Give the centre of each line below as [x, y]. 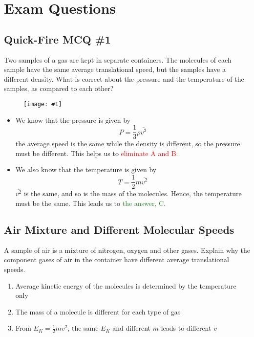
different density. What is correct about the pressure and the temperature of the [124, 79]
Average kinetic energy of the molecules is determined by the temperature [126, 285]
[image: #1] [43, 104]
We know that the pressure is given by [73, 120]
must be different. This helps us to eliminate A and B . [97, 153]
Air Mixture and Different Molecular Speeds [119, 229]
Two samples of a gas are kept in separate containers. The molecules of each [118, 59]
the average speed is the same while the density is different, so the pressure [128, 144]
